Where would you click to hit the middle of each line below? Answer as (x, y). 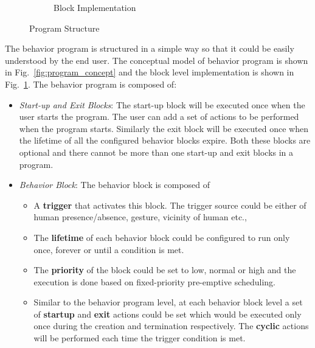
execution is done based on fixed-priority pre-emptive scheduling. (155, 281)
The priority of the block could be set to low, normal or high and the (165, 270)
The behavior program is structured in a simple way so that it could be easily (150, 48)
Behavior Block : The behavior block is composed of (115, 185)
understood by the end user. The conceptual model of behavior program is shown (157, 60)
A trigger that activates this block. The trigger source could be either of (170, 205)
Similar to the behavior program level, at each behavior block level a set (168, 302)
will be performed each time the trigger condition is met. (140, 338)
